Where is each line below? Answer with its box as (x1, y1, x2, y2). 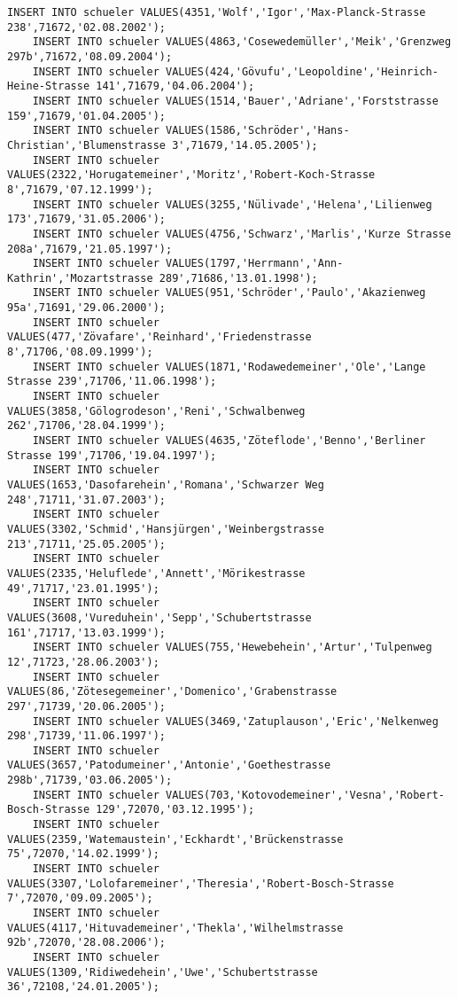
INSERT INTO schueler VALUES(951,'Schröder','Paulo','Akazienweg (32, 286, 426, 300)
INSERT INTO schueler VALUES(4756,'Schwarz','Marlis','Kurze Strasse (32, 227, 452, 240)
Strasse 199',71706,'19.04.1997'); (7, 449, 217, 462)
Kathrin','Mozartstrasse (7, 271, 153, 285)
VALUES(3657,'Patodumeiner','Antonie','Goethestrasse (7, 759, 331, 772)
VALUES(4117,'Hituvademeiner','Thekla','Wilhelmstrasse (7, 921, 344, 934)
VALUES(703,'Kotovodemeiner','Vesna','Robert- (165, 788, 445, 801)
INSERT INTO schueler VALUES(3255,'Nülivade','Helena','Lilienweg (32, 198, 432, 211)
